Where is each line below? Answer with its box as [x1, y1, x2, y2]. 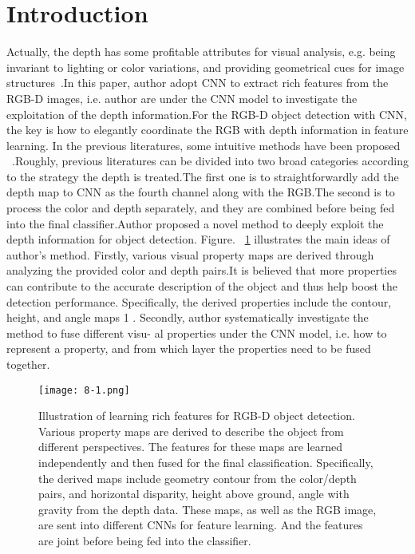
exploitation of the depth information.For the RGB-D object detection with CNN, [6, 105, 407, 122]
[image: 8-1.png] [38, 384, 130, 396]
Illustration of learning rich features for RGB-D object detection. [38, 407, 355, 424]
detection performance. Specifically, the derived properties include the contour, [6, 293, 392, 310]
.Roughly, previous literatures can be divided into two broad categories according [12, 152, 409, 169]
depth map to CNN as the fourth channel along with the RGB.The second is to [6, 184, 395, 200]
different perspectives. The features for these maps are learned [38, 438, 342, 455]
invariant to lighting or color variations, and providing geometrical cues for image [6, 58, 405, 75]
